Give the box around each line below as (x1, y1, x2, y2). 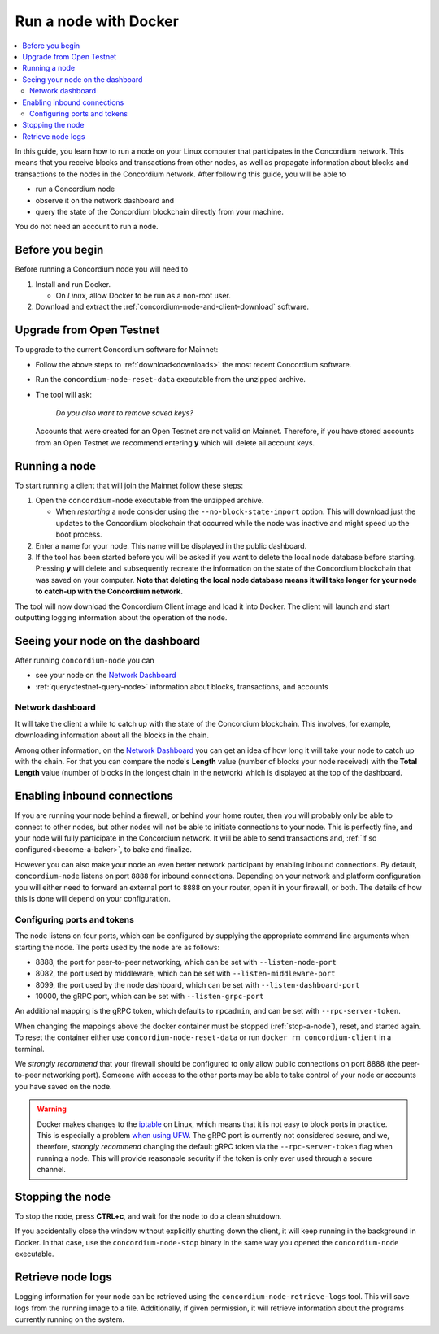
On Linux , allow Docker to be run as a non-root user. (55, 291, 232, 301)
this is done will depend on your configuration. (15, 893, 171, 903)
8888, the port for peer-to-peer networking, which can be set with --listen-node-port (35, 957, 337, 967)
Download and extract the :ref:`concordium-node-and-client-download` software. (35, 302, 309, 312)
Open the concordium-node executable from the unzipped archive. (35, 496, 264, 506)
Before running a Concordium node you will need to (15, 264, 189, 274)
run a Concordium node (35, 184, 115, 194)
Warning (37, 1104, 67, 1114)
